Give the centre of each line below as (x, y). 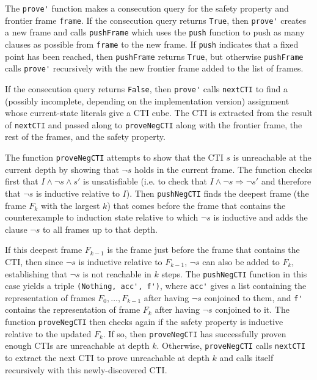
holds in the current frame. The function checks (224, 169)
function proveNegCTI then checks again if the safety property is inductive (144, 322)
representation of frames (50, 297)
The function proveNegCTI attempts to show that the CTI (114, 157)
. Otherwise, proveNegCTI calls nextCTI (231, 345)
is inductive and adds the (261, 217)
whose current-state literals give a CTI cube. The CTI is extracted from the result (159, 113)
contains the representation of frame (73, 309)
